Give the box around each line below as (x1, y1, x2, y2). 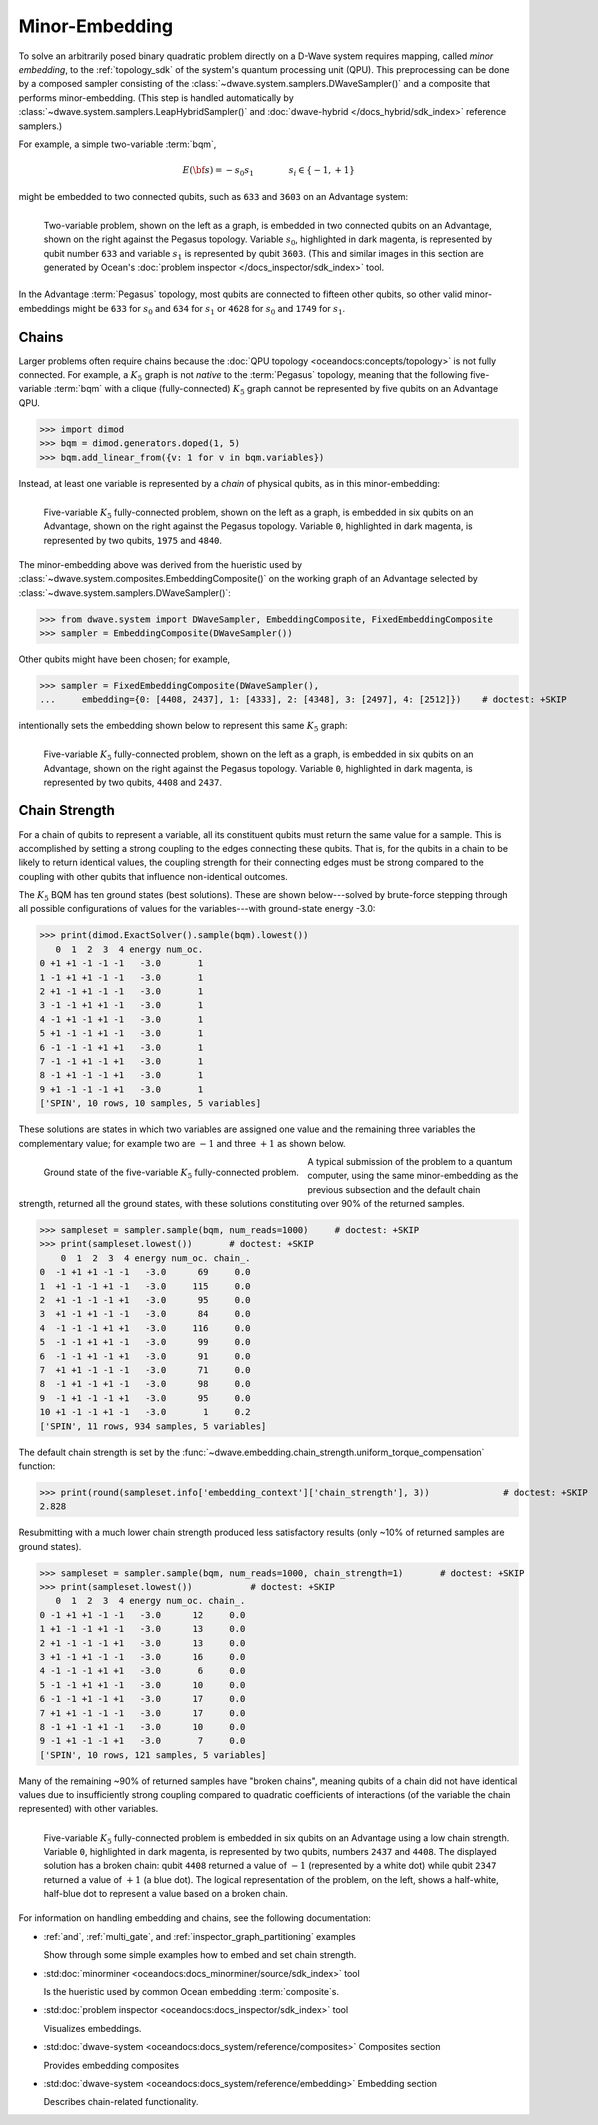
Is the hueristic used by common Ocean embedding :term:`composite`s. (43, 1985, 340, 1997)
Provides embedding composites (43, 2059, 180, 2071)
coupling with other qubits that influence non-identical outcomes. (18, 870, 289, 882)
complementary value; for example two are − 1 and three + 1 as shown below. (18, 1137, 346, 1149)
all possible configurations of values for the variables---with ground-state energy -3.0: (18, 903, 376, 915)
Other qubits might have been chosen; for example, (18, 653, 231, 665)
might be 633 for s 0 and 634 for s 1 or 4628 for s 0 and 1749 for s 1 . (71, 302, 346, 317)
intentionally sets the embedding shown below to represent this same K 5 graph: (18, 720, 348, 734)
